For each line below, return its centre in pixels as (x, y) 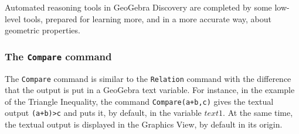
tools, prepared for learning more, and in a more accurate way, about (147, 18)
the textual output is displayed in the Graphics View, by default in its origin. (144, 124)
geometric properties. (43, 30)
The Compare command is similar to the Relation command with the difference (148, 78)
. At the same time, (258, 113)
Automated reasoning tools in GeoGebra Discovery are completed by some (138, 7)
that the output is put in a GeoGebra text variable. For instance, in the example (150, 90)
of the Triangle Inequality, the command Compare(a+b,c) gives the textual (139, 101)
